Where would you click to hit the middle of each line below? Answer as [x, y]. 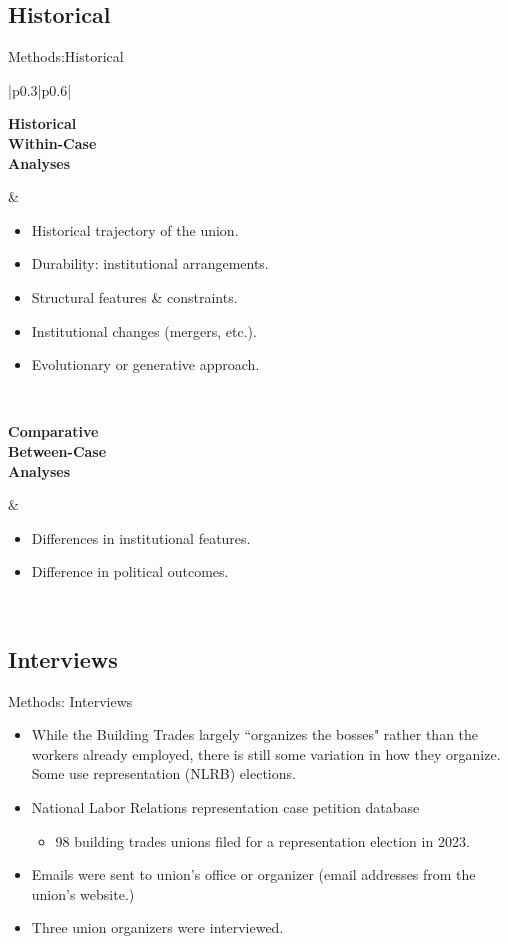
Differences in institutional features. [141, 537]
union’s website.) [83, 893]
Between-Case [57, 450]
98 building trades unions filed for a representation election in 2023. [262, 840]
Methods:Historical [66, 56]
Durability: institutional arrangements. [150, 263]
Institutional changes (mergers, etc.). [144, 330]
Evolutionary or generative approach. [145, 364]
